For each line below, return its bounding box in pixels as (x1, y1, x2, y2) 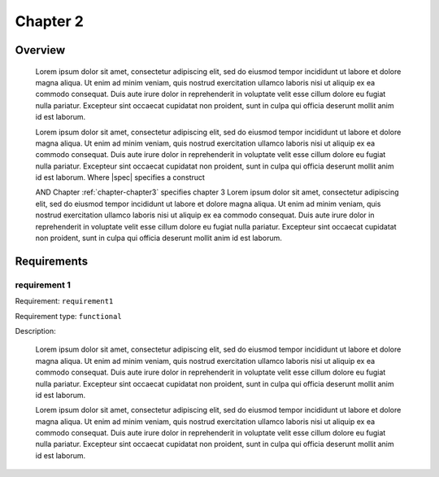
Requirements (15, 254, 89, 268)
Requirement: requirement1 (15, 296, 114, 306)
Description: (15, 326, 56, 335)
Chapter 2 (15, 12, 85, 30)
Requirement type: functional (15, 311, 122, 321)
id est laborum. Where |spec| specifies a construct (35, 173, 205, 182)
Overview (15, 43, 66, 57)
